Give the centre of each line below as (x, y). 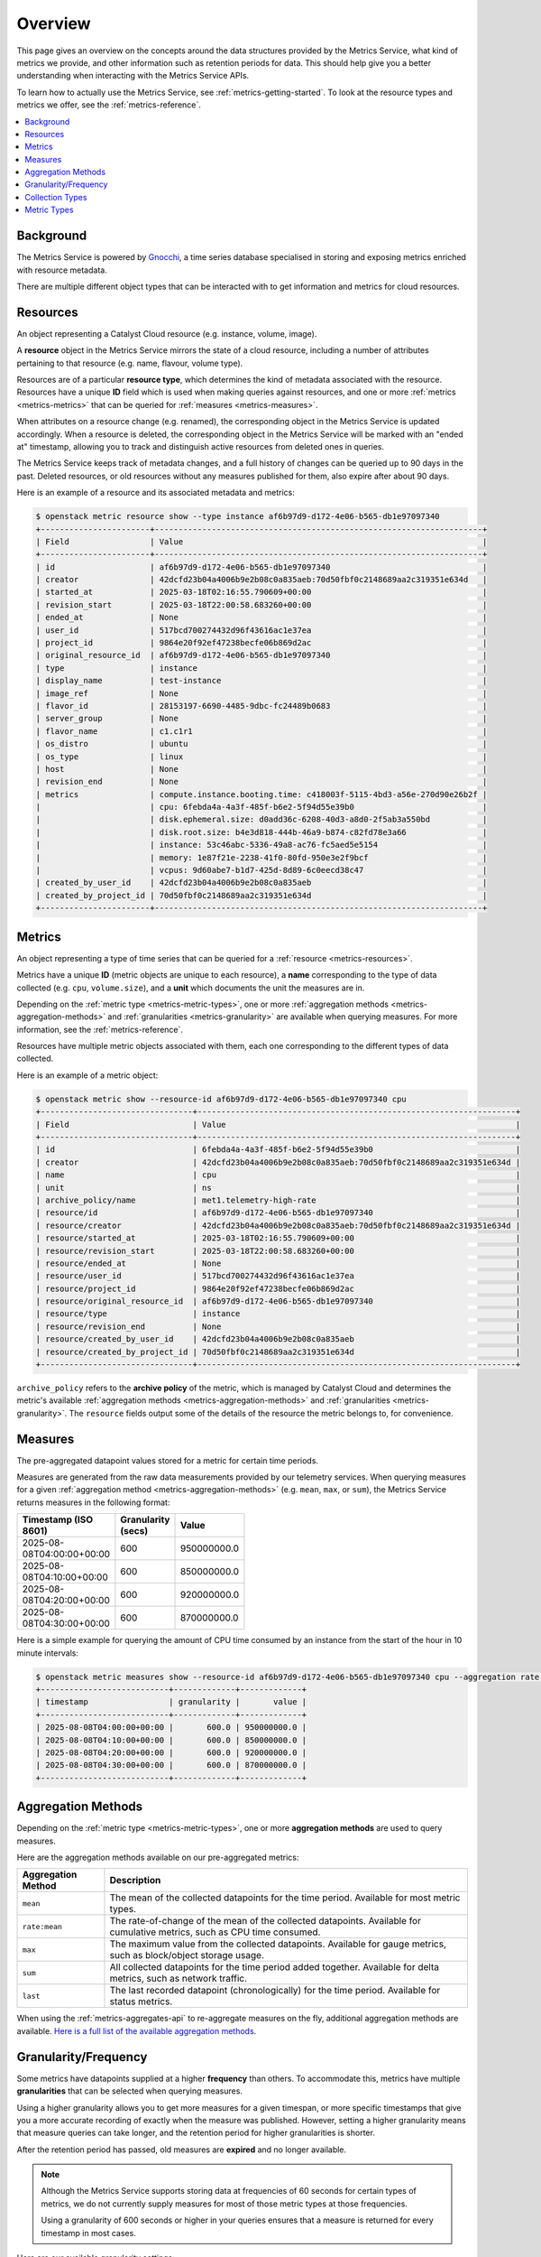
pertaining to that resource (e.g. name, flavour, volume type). (130, 363)
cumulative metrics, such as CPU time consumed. (215, 1932)
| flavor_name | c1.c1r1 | (261, 731)
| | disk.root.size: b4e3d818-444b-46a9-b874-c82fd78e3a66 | (261, 832)
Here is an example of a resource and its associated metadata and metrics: (156, 493)
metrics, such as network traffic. (179, 1979)
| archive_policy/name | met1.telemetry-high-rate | (278, 1200)
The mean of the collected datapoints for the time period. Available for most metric (285, 1898)
